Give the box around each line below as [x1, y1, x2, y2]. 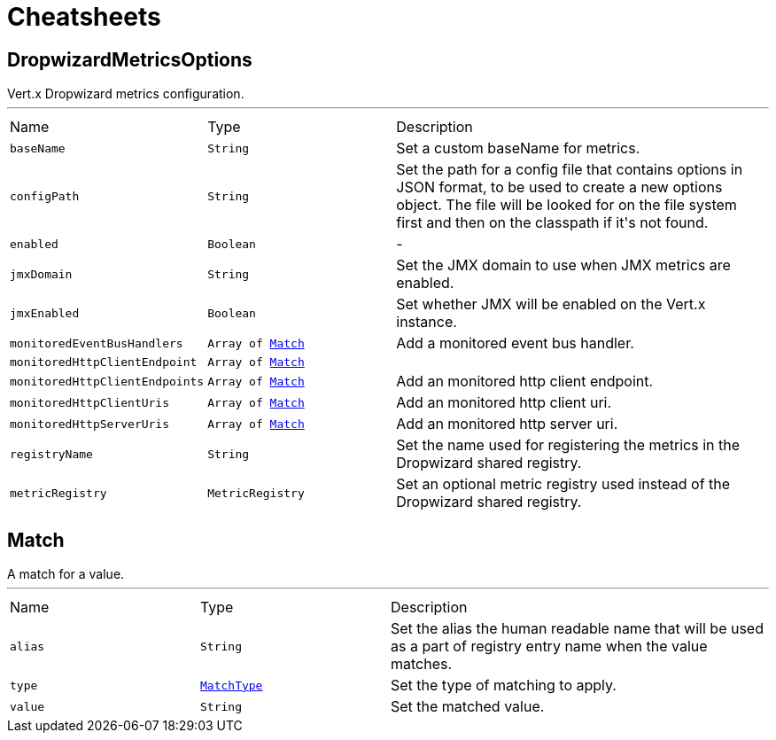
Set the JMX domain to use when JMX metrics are [396, 256, 731, 275]
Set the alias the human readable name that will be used [391, 619, 764, 638]
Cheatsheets [7, 2, 161, 32]
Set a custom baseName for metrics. [396, 139, 640, 158]
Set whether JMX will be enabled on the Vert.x [396, 295, 706, 314]
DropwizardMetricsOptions [7, 48, 252, 71]
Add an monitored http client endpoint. [396, 372, 654, 391]
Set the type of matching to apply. [391, 676, 617, 695]
